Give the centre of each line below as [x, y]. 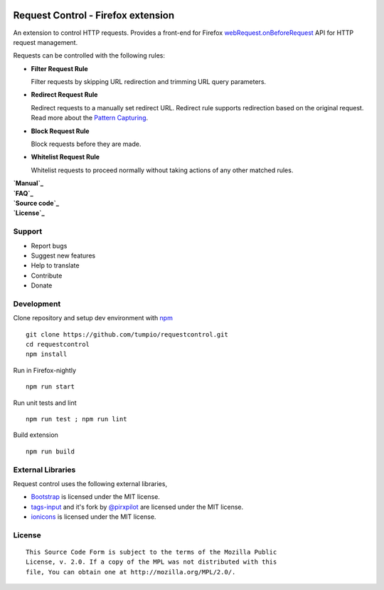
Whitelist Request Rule [65, 157]
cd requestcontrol [58, 344]
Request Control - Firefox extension [94, 15]
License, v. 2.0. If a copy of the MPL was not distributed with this [151, 562]
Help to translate [55, 265]
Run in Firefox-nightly [45, 370]
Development [37, 304]
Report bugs [49, 246]
